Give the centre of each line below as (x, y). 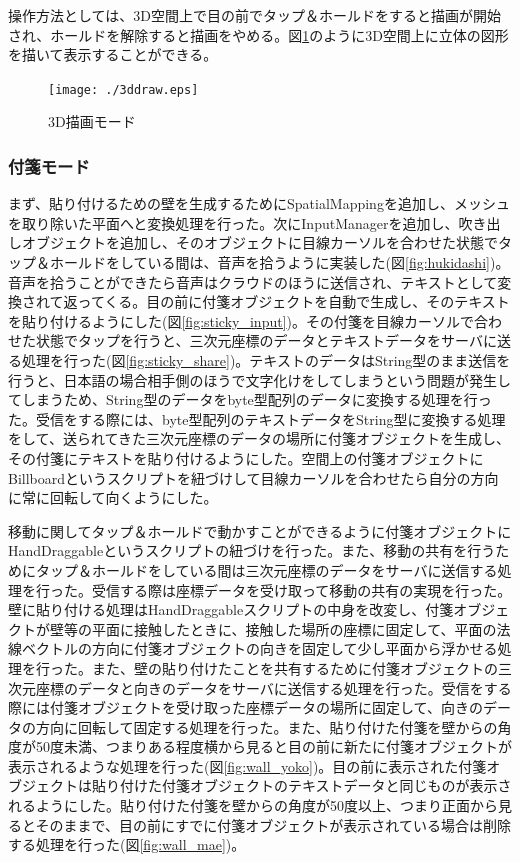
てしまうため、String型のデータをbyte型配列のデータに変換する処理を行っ (250, 399)
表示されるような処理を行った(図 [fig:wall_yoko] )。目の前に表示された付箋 (247, 765)
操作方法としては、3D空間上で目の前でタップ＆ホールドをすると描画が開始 (254, 15)
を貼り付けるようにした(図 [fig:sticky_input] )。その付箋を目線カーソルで (241, 320)
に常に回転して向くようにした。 (113, 497)
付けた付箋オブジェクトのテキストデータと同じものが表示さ (315, 785)
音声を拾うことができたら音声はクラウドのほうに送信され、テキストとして (253, 281)
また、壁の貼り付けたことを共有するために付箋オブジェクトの (294, 667)
